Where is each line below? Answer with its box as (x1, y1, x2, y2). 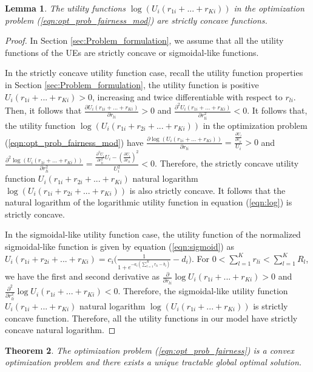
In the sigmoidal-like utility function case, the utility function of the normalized (5, 228, 301, 241)
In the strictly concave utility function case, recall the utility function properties (5, 66, 303, 79)
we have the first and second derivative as (5, 270, 160, 283)
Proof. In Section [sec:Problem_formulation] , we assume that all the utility (5, 34, 284, 47)
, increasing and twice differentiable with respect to (92, 90, 283, 103)
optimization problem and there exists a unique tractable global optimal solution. (5, 356, 302, 368)
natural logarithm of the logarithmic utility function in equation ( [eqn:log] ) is (5, 196, 292, 208)
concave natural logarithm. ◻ (5, 323, 116, 336)
